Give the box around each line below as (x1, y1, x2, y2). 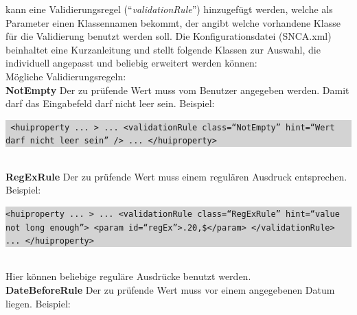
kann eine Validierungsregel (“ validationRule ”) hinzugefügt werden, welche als (5, 2, 333, 16)
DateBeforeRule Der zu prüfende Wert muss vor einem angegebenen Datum (5, 283, 335, 296)
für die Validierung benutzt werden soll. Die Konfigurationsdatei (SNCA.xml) (5, 29, 332, 43)
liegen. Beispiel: (5, 296, 71, 310)
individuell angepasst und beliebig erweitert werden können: (5, 56, 257, 70)
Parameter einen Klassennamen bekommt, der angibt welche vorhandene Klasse (5, 15, 341, 30)
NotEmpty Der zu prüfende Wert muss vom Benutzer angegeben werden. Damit (5, 82, 349, 97)
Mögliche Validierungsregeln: (5, 69, 126, 83)
